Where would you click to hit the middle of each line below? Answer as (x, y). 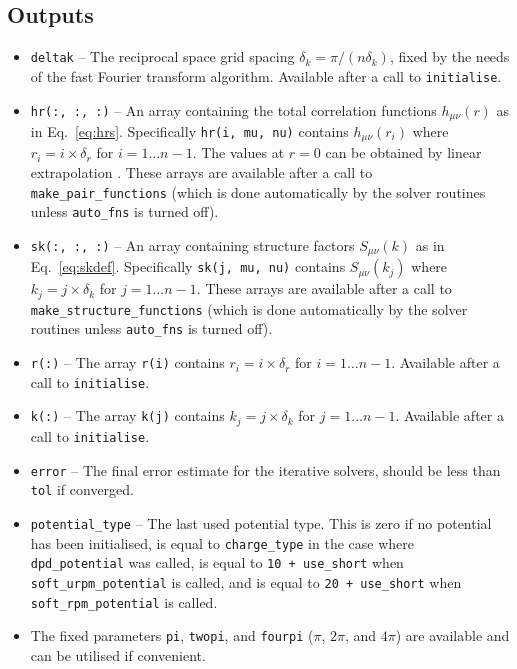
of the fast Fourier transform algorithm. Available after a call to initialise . (266, 75)
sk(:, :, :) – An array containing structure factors (192, 244)
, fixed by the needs (449, 56)
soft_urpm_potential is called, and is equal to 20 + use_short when (246, 581)
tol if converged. (82, 489)
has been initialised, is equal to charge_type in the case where (222, 542)
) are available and (452, 635)
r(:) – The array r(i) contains (127, 362)
